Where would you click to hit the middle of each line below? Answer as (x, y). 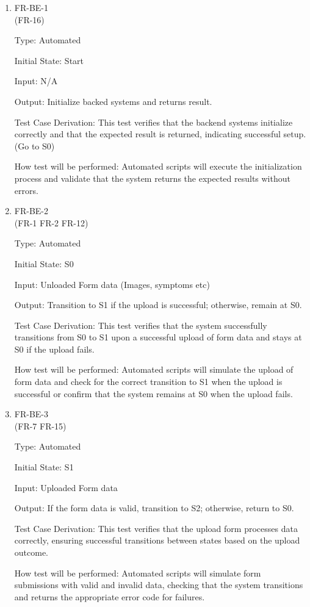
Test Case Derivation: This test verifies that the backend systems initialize (153, 122)
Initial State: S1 (44, 467)
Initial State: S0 (44, 263)
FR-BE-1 (31, 7)
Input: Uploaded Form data (66, 487)
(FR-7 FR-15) (40, 426)
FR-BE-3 (31, 414)
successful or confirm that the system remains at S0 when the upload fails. (153, 393)
